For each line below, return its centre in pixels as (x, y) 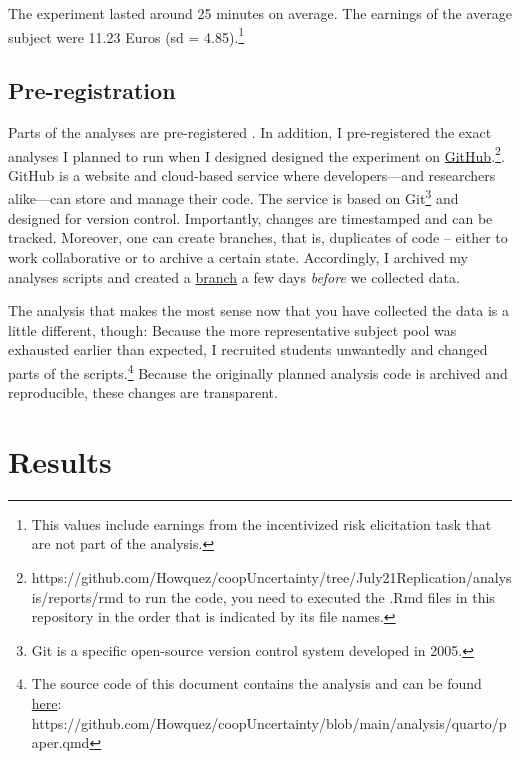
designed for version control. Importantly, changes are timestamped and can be (250, 217)
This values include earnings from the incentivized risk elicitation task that (261, 523)
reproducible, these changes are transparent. (143, 392)
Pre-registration (92, 90)
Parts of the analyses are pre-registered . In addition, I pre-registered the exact (250, 132)
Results (60, 460)
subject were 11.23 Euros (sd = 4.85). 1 (126, 35)
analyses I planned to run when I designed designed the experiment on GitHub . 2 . (256, 154)
